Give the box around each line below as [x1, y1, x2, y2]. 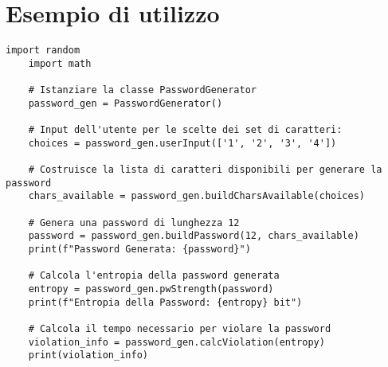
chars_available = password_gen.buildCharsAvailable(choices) [28, 190, 366, 202]
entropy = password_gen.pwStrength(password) [28, 283, 274, 295]
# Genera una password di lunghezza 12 [28, 217, 240, 228]
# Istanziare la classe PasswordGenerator [28, 84, 257, 96]
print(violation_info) [28, 349, 148, 361]
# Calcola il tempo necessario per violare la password [28, 322, 331, 334]
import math [28, 57, 92, 69]
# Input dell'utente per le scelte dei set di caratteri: [28, 124, 343, 136]
